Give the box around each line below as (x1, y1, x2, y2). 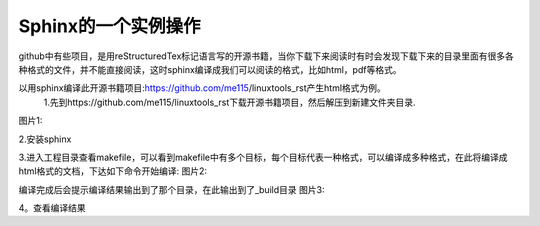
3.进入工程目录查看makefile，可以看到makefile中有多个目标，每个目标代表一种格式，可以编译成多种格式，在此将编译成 (18, 151, 508, 163)
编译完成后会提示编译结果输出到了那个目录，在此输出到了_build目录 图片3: (18, 183, 325, 195)
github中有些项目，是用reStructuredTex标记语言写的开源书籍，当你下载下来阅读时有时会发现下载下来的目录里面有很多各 (18, 50, 515, 62)
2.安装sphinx (18, 133, 72, 145)
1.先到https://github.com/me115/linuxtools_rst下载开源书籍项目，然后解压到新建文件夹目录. (43, 96, 416, 108)
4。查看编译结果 (18, 202, 87, 214)
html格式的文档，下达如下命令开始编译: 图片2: (18, 165, 208, 177)
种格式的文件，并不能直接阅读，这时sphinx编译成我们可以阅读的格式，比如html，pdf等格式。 (18, 63, 402, 75)
